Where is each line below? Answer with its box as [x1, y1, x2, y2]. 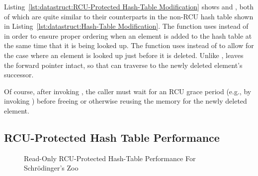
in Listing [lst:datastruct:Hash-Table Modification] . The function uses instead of [4, 21, 249, 31]
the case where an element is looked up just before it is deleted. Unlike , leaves [4, 50, 244, 60]
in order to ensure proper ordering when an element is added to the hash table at [4, 30, 252, 41]
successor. [4, 69, 34, 80]
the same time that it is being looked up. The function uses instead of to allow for [4, 40, 254, 51]
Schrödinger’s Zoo [24, 163, 79, 173]
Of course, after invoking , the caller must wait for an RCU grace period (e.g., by [4, 86, 252, 96]
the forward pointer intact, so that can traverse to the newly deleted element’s [4, 59, 243, 70]
